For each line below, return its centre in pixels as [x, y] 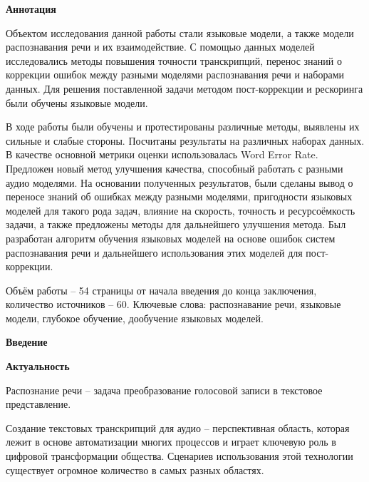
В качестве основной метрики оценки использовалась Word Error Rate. [162, 154]
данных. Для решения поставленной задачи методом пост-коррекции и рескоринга [184, 88]
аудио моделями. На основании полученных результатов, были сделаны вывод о [180, 182]
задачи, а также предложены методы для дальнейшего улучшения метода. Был [176, 224]
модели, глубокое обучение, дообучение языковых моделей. [135, 318]
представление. [38, 404]
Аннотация [31, 9]
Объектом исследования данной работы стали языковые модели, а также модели [180, 32]
